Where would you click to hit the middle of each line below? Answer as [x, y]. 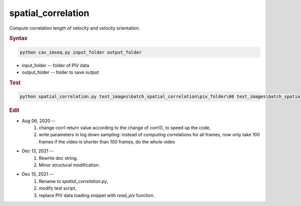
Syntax [18, 39]
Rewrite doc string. [58, 158]
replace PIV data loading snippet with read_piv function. [97, 195]
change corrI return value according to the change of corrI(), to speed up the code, [125, 128]
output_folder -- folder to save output [60, 72]
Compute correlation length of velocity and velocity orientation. [75, 28]
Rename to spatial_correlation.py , [74, 181]
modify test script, [58, 188]
